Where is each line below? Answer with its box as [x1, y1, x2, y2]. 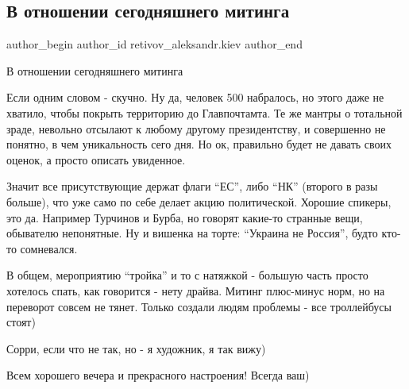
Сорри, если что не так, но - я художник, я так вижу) [6, 340, 266, 356]
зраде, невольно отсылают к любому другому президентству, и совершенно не [6, 120, 386, 137]
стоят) [6, 314, 36, 330]
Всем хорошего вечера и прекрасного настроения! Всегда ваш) [6, 367, 310, 383]
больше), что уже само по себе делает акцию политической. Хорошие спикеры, [6, 193, 392, 210]
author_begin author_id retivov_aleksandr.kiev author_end [6, 36, 303, 52]
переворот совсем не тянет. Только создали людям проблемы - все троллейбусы [6, 298, 392, 314]
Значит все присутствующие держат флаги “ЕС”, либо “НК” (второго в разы [6, 178, 378, 194]
